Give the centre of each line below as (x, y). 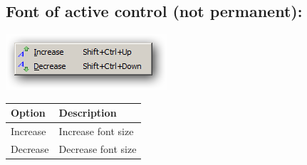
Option (28, 113)
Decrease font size (98, 148)
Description (88, 113)
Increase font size (96, 131)
